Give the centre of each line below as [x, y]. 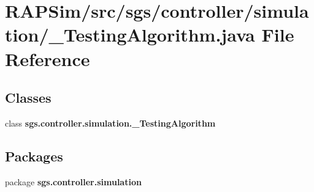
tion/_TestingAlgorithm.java [130, 35]
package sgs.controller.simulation [73, 181]
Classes [28, 98]
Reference [48, 58]
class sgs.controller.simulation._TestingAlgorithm [110, 123]
